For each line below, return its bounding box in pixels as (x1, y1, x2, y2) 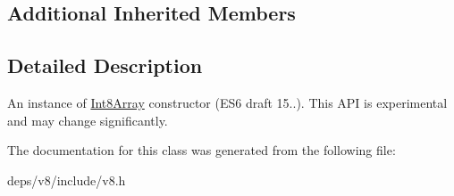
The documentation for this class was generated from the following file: (7, 141, 396, 159)
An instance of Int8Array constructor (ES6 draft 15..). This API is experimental (7, 93, 448, 111)
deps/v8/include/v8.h (7, 170, 126, 189)
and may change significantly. (7, 110, 168, 129)
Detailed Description (7, 52, 203, 79)
